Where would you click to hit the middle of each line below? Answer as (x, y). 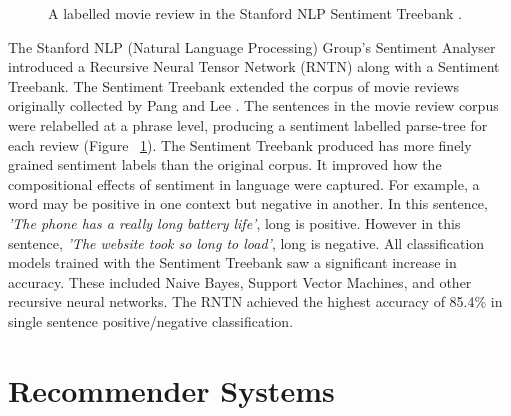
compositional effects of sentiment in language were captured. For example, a (244, 183)
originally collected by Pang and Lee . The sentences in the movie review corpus (253, 105)
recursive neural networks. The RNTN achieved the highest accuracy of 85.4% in (255, 301)
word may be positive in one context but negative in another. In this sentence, (248, 203)
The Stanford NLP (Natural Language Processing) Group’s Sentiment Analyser (252, 46)
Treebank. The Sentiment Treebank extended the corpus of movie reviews (234, 85)
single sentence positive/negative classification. (151, 320)
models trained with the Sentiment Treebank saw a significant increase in (232, 262)
